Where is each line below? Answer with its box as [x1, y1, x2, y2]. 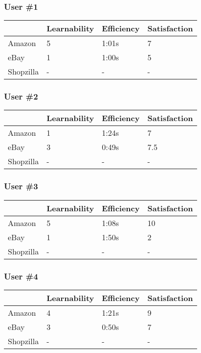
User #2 [4, 90, 38, 102]
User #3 [4, 180, 38, 192]
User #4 [4, 270, 38, 282]
